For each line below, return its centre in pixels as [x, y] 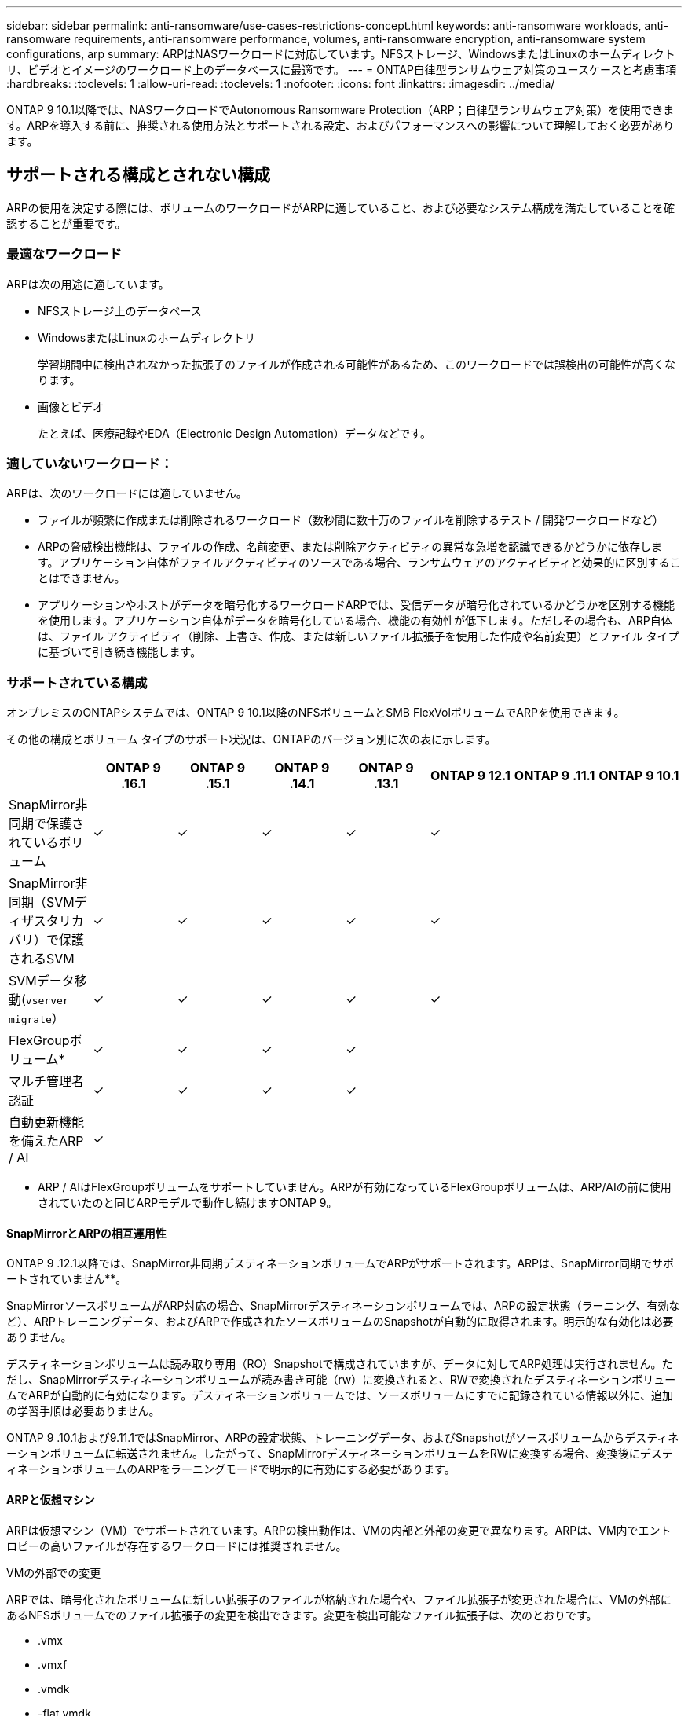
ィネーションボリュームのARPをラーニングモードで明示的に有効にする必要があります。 [231, 1469]
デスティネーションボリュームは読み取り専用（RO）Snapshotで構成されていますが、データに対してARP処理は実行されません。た [340, 1364]
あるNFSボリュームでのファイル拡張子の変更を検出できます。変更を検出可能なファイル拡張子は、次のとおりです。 [302, 1615]
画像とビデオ [71, 406]
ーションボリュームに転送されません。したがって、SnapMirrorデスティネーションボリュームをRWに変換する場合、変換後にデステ [340, 1454]
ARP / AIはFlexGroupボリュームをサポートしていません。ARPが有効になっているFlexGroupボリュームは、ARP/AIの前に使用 [355, 1187]
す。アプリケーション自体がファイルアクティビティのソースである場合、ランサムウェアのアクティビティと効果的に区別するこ [359, 563]
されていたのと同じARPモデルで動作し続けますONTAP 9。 [188, 1203]
